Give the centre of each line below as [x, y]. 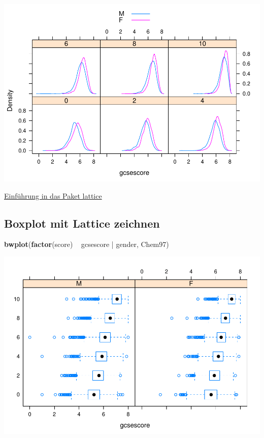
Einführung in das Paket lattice [53, 195]
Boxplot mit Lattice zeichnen [82, 223]
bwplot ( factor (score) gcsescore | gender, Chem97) [87, 244]
